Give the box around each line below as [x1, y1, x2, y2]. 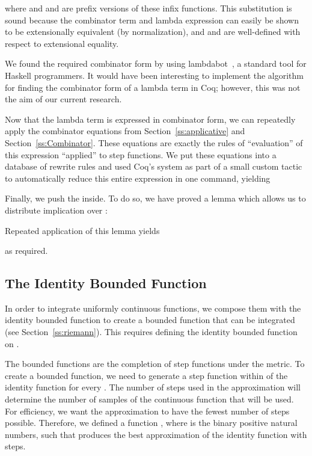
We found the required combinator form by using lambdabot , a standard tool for [5, 57, 307, 70]
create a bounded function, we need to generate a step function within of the [5, 369, 288, 381]
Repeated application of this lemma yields [5, 224, 160, 236]
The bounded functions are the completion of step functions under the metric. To [5, 357, 305, 370]
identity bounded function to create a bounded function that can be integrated [5, 313, 295, 326]
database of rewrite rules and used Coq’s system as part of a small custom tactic [5, 160, 302, 173]
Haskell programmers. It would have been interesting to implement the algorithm [5, 69, 304, 81]
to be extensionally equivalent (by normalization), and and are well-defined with [5, 25, 301, 38]
